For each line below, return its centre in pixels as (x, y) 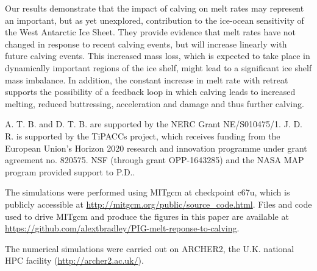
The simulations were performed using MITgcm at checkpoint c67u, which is (148, 192)
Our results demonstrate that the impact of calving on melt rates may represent (155, 8)
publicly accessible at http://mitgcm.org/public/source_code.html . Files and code (158, 204)
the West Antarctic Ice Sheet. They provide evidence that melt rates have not (150, 32)
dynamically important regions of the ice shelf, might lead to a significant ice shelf (158, 67)
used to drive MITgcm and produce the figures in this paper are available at (147, 216)
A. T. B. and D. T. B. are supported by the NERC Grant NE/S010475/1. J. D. (154, 124)
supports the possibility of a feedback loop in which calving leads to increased (150, 92)
